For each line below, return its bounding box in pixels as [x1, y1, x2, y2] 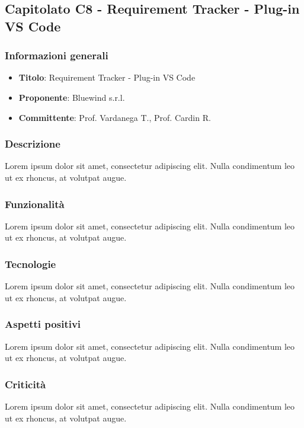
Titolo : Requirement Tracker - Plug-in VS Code [18, 71, 196, 84]
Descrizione [5, 136, 60, 151]
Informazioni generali [5, 48, 108, 63]
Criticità [5, 376, 46, 391]
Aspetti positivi [5, 317, 81, 331]
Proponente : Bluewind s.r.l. [18, 91, 125, 103]
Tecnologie [5, 256, 56, 271]
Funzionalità [5, 196, 65, 211]
